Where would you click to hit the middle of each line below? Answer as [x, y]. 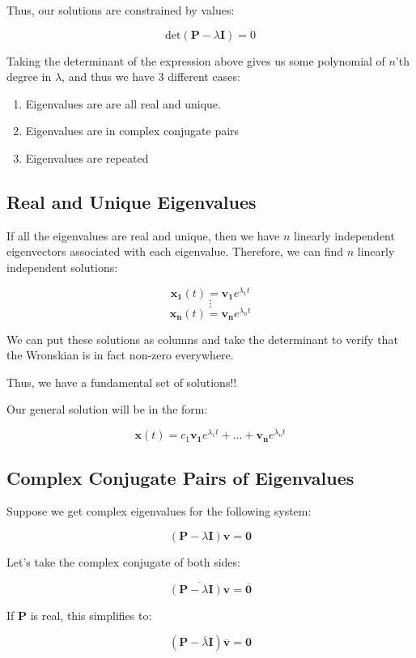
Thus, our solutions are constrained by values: [121, 10]
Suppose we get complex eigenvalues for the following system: [159, 511]
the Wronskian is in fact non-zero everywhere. [120, 355]
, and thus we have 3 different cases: [151, 76]
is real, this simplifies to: [91, 615]
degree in [29, 76]
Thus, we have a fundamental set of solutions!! [122, 382]
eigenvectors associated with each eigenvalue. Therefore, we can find [175, 251]
